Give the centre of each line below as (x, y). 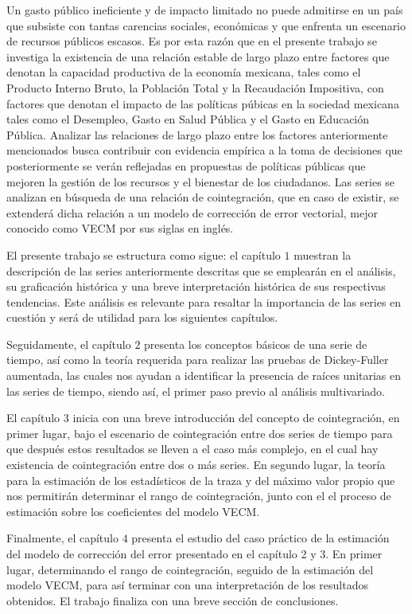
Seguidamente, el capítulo (69, 344)
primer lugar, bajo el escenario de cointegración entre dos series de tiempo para (200, 433)
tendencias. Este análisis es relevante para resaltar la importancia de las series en (204, 301)
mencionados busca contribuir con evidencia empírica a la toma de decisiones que (204, 150)
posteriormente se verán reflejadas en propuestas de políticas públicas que (186, 165)
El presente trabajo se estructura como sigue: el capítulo (144, 254)
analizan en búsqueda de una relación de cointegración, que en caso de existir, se (203, 197)
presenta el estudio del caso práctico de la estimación (260, 538)
